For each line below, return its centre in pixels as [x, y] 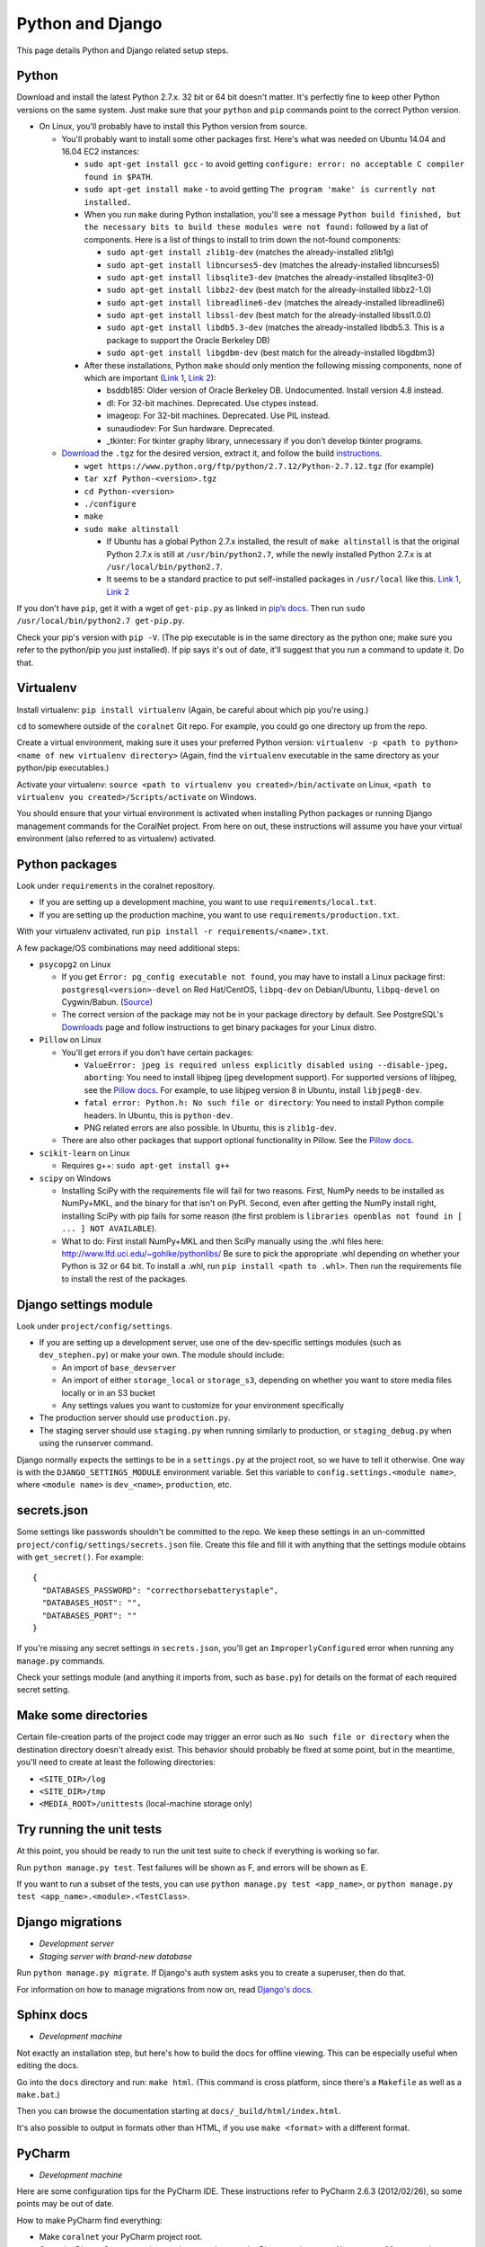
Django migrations [69, 1922]
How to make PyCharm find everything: [89, 2220]
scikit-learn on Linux [84, 1153]
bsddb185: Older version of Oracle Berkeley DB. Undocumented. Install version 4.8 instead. [275, 390]
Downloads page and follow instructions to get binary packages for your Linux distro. [219, 1027]
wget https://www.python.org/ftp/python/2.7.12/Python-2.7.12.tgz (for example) [259, 466]
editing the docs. [48, 2065]
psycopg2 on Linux [75, 964]
